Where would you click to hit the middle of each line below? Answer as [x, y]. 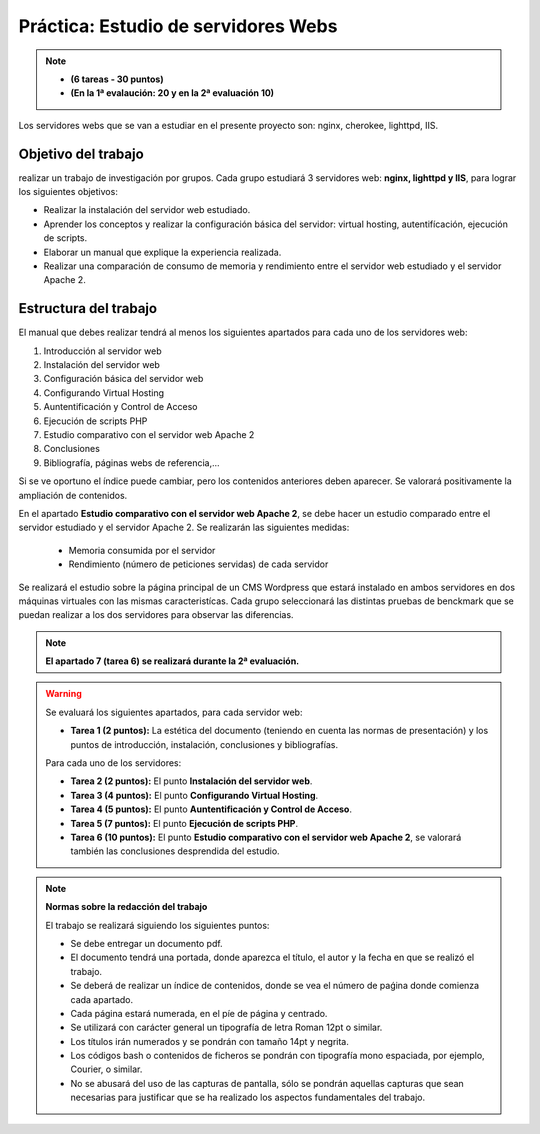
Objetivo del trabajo [81, 153]
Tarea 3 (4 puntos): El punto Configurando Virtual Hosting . [194, 795]
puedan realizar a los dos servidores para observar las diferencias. [156, 615]
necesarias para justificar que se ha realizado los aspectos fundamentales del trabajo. [247, 1097]
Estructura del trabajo [88, 308]
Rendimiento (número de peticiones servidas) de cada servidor [198, 564]
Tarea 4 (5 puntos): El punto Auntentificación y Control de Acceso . [211, 809]
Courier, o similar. [106, 1069]
